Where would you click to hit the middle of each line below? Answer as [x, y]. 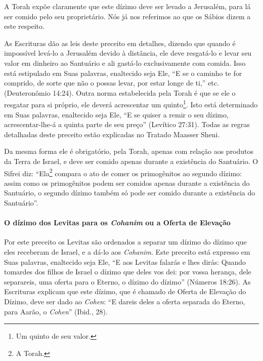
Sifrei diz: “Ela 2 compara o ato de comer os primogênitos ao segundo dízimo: [123, 172]
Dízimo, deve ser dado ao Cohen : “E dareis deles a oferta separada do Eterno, [125, 301]
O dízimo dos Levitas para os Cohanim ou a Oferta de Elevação [117, 223]
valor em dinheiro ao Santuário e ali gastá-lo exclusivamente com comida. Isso [125, 63]
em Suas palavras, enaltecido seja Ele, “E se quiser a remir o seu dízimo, [116, 114]
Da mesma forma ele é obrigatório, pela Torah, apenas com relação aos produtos [129, 151]
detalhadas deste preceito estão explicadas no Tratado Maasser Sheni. [112, 134]
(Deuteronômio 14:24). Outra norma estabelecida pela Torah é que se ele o [120, 92]
